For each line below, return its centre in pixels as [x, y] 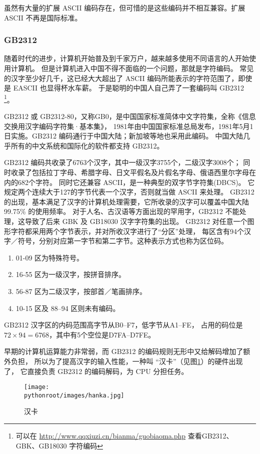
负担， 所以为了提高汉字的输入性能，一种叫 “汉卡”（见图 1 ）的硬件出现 [127, 361]
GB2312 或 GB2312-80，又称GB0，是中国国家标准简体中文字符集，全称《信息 [130, 116]
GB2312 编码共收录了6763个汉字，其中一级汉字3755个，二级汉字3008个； [122, 162]
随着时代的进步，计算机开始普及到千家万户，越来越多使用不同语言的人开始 [126, 58]
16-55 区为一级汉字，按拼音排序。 [71, 274]
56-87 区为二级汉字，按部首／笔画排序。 [81, 291]
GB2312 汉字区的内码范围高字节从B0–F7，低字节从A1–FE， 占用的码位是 [123, 325]
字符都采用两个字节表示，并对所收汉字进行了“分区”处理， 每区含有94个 [127, 231]
